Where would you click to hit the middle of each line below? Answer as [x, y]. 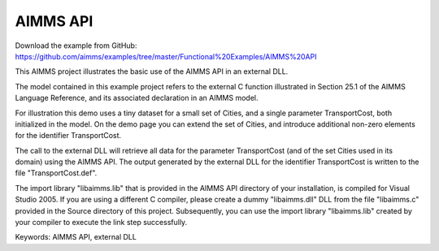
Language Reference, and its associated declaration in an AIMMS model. [137, 98]
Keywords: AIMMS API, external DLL [76, 237]
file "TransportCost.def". [56, 173]
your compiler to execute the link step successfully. [101, 223]
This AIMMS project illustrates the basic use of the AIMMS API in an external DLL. [152, 71]
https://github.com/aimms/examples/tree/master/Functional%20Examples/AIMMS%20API [166, 56]
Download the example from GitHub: [76, 45]
